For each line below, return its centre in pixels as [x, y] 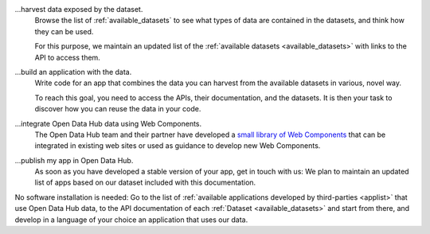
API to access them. [68, 57]
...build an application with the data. [73, 72]
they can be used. [64, 31]
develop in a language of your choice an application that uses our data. [131, 220]
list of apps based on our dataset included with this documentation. [145, 182]
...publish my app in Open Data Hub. [74, 160]
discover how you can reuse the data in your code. [118, 109]
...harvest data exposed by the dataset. [79, 9]
